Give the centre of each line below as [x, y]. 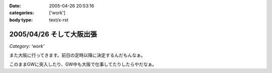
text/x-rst [59, 19]
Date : [15, 6]
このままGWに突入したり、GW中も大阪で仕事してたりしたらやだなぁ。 [83, 64]
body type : [21, 19]
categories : [22, 13]
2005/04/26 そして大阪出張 [53, 34]
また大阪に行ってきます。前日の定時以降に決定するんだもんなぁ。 [77, 55]
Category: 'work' [27, 46]
